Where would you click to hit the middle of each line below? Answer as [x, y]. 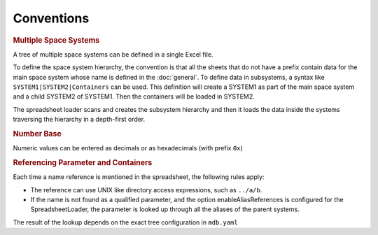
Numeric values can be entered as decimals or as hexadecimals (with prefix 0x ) [128, 148]
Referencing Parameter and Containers [83, 162]
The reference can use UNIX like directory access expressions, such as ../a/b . [146, 190]
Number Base [37, 134]
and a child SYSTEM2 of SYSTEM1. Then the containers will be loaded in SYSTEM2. [134, 97]
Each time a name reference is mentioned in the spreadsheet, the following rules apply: [139, 177]
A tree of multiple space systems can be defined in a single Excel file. [113, 54]
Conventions [51, 18]
